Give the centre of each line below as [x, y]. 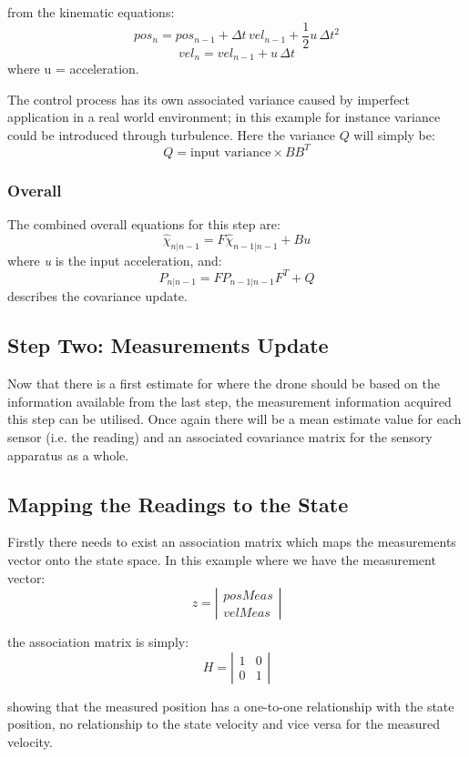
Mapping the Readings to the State [178, 504]
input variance [231, 152]
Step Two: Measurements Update [168, 345]
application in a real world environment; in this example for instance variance [224, 117]
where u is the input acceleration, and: [115, 260]
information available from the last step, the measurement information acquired [229, 401]
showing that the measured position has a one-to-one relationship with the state [231, 706]
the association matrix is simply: [98, 642]
